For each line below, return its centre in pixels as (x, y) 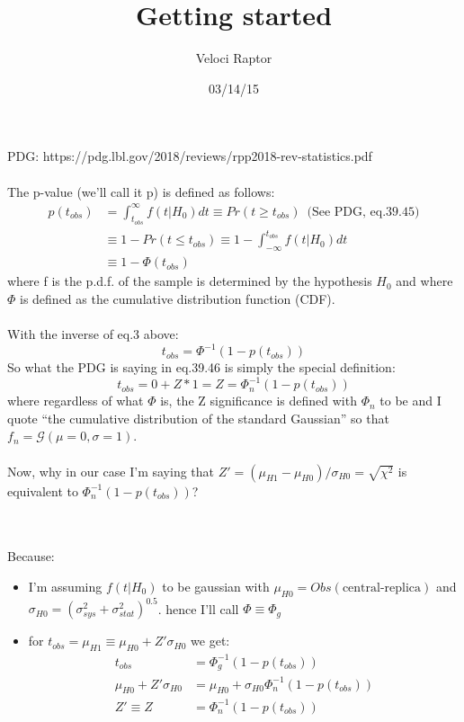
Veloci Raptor (234, 58)
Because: (31, 556)
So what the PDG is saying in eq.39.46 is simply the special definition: (201, 367)
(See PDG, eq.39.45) (363, 212)
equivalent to (43, 490)
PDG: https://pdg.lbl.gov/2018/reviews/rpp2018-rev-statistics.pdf (190, 156)
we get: (210, 641)
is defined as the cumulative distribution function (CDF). (178, 298)
